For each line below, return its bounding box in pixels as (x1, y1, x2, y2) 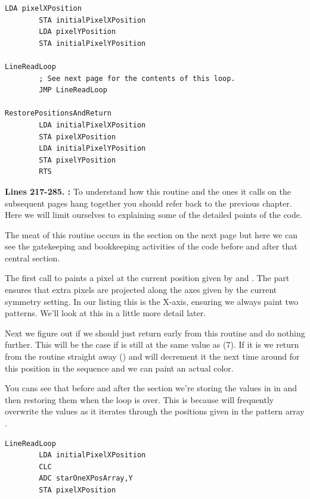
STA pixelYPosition (39, 155, 116, 164)
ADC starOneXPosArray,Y (39, 474, 133, 483)
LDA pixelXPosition (5, 4, 82, 13)
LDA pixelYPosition (39, 27, 116, 36)
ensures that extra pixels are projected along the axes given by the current (5, 283, 277, 296)
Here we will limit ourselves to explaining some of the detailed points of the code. (5, 208, 302, 221)
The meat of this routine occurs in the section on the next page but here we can (5, 228, 298, 241)
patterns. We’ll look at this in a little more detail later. (5, 307, 206, 319)
